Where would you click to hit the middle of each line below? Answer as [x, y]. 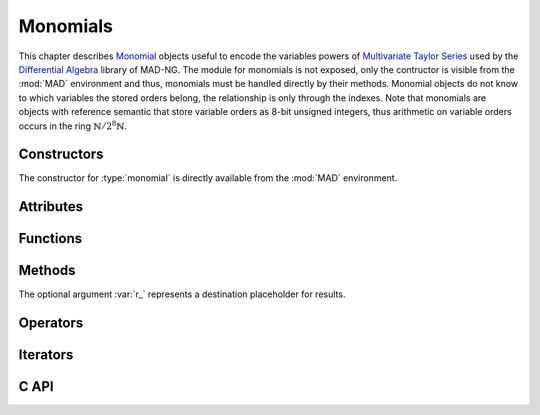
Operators [51, 323]
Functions [50, 238]
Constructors [61, 154]
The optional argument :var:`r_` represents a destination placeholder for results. [182, 294]
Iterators [46, 355]
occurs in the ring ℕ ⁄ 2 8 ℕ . [73, 125]
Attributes [51, 206]
